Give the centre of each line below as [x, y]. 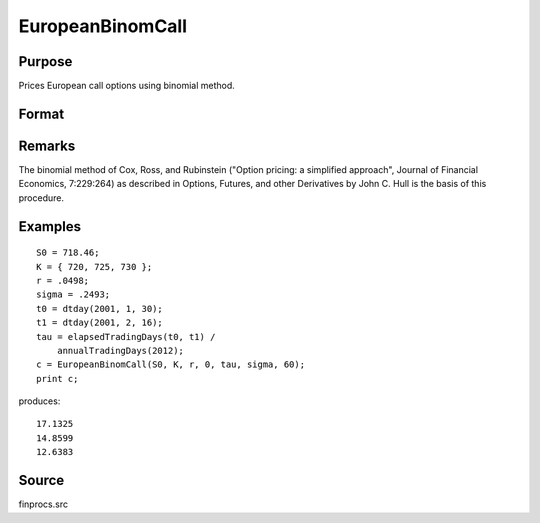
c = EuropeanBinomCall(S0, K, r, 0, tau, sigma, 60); [170, 364]
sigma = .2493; [73, 294]
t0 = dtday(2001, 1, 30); [100, 308]
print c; [57, 378]
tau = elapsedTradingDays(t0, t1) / [126, 336]
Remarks [47, 145]
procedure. [41, 197]
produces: [39, 401]
